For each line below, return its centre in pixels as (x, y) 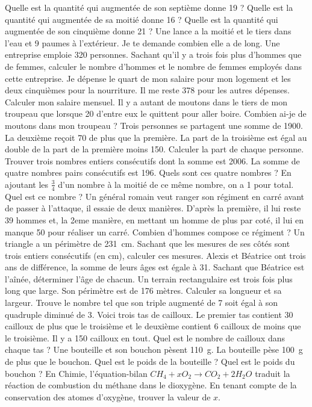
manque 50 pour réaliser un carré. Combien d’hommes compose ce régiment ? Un (155, 231)
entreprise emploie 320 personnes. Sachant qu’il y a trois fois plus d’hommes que (153, 54)
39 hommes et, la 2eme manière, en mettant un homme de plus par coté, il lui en (154, 219)
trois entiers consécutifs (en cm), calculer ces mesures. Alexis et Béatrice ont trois (155, 255)
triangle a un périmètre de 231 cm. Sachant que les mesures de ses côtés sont (148, 244)
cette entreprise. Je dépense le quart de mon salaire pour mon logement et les (148, 78)
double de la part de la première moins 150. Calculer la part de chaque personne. (154, 149)
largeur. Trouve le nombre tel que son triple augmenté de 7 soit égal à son (142, 303)
